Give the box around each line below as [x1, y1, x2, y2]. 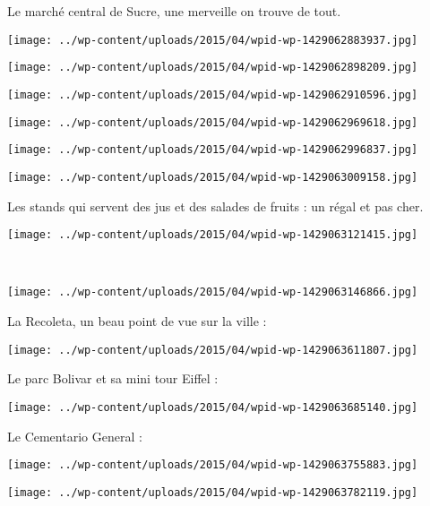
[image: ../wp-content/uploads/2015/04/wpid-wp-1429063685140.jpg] [7, 400, 418, 414]
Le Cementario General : [7, 426, 142, 445]
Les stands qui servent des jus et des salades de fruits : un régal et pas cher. [7, 196, 424, 215]
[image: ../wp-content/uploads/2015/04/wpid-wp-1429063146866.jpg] [7, 286, 418, 299]
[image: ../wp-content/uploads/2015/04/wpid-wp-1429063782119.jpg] [7, 485, 418, 499]
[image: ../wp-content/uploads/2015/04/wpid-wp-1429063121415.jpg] [7, 228, 418, 242]
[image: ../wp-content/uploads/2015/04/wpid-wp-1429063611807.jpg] [7, 343, 418, 356]
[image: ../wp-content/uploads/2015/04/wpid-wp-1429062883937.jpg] [7, 33, 418, 47]
